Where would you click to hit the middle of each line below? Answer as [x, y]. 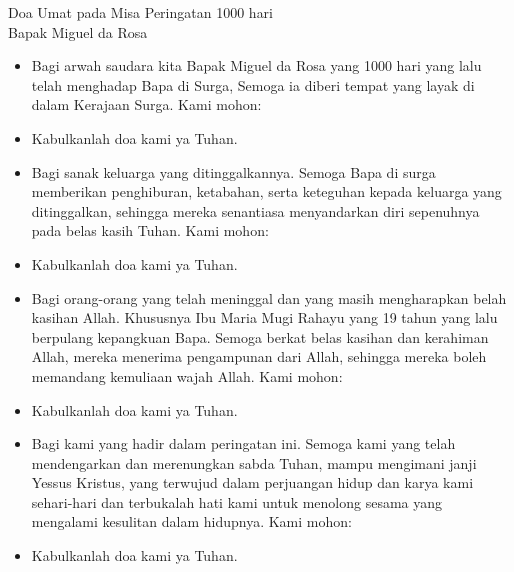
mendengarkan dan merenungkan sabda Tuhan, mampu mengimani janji [254, 462]
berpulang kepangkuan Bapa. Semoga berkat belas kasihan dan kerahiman [260, 336]
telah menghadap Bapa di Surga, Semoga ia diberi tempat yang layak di [253, 84]
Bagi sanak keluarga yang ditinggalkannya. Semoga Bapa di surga [233, 171]
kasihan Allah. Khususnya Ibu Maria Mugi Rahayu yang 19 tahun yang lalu [264, 317]
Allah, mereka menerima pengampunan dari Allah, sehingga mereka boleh [259, 356]
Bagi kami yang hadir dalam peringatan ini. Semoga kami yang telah [243, 443]
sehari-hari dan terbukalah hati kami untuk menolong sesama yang [237, 501]
